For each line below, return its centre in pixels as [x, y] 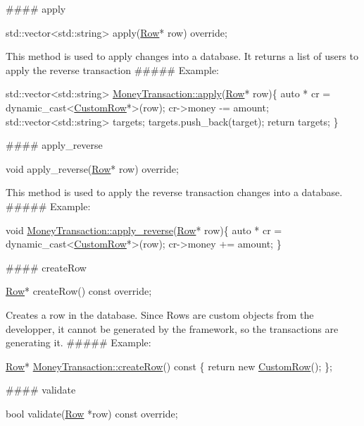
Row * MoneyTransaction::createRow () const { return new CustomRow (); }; [169, 366]
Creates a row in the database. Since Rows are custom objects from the [160, 314]
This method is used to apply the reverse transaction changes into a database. [174, 192]
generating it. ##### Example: [79, 342]
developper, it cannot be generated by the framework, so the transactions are [172, 328]
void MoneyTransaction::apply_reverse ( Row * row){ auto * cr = [144, 230]
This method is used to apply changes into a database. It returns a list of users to [182, 56]
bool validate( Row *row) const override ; [92, 413]
